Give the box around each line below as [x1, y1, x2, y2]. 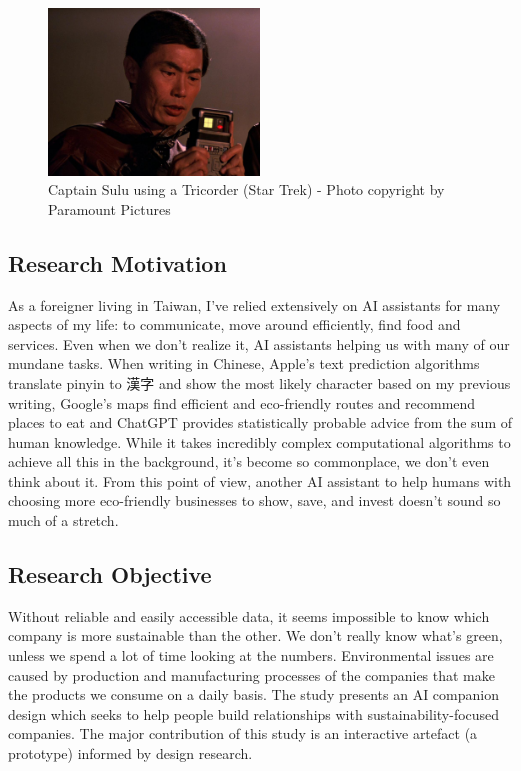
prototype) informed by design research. [8, 743, 253, 764]
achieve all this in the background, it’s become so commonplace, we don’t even [8, 451, 490, 472]
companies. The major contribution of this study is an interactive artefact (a [8, 723, 478, 744]
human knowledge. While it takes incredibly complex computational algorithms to [8, 431, 511, 452]
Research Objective [8, 559, 212, 590]
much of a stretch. [8, 510, 119, 531]
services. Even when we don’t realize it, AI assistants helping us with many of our [8, 333, 510, 354]
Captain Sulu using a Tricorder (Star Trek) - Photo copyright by [48, 179, 445, 200]
